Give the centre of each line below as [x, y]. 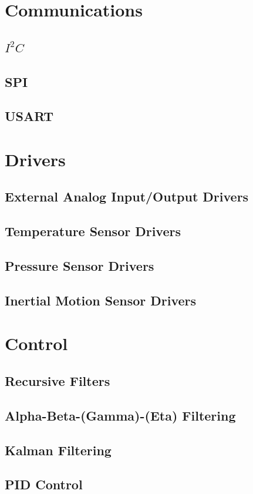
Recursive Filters [58, 380]
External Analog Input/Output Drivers [127, 196]
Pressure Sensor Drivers [80, 266]
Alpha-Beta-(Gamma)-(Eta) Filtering [120, 415]
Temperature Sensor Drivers [93, 231]
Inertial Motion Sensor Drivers [101, 300]
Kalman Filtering [58, 450]
